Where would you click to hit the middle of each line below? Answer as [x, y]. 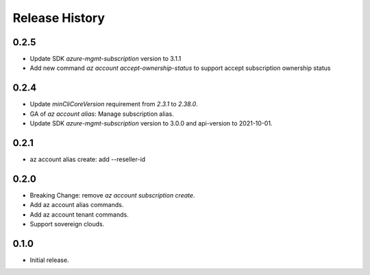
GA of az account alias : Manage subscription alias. [102, 114]
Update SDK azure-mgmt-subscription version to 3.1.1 [106, 59]
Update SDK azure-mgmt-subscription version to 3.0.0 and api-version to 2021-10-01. [151, 123]
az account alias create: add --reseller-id [88, 159]
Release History [59, 18]
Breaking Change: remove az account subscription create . [112, 195]
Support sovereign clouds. [67, 224]
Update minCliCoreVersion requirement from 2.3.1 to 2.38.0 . [114, 104]
